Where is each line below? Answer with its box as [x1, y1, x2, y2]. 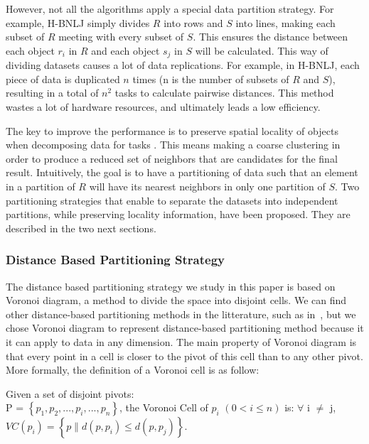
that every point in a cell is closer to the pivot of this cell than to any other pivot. [6, 348, 363, 363]
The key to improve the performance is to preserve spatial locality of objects [6, 123, 338, 138]
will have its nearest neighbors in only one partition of [89, 178, 326, 193]
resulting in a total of [6, 85, 99, 100]
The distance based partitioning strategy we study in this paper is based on [6, 278, 336, 293]
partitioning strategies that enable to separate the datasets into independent [6, 193, 338, 207]
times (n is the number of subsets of [132, 71, 289, 86]
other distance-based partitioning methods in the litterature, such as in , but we [6, 306, 356, 321]
